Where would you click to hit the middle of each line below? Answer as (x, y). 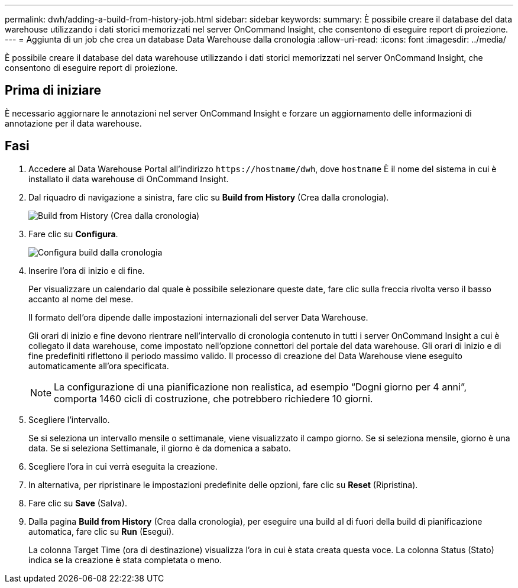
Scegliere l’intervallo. (69, 419)
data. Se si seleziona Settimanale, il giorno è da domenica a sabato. (160, 448)
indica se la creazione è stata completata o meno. (125, 560)
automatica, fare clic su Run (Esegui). (101, 531)
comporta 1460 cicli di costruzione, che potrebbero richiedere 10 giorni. (213, 398)
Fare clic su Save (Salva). (78, 503)
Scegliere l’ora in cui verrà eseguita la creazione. (123, 466)
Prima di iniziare (53, 91)
